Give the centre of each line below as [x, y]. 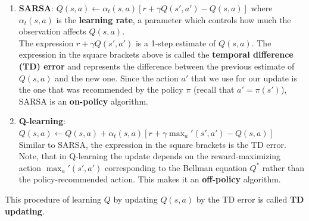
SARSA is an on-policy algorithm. [83, 101]
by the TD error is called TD [250, 199]
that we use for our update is [244, 78]
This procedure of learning [53, 199]
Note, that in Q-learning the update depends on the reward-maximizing [150, 156]
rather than [283, 167]
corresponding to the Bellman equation [176, 167]
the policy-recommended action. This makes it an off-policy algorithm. [150, 179]
